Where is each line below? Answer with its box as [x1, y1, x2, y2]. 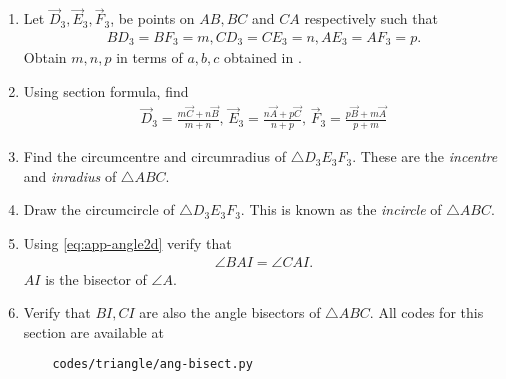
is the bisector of [45, 268, 147, 289]
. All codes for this [369, 302, 484, 323]
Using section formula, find [23, 80, 189, 101]
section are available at [23, 321, 164, 342]
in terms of [116, 47, 183, 68]
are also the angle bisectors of [139, 302, 321, 323]
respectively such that [304, 8, 438, 29]
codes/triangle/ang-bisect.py [52, 357, 253, 372]
